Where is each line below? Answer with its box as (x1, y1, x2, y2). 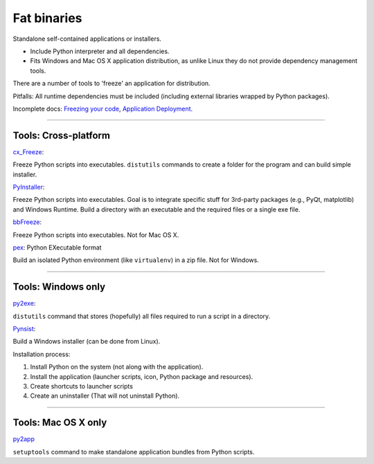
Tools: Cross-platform (12, 129, 111, 141)
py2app (12, 435, 35, 443)
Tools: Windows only (12, 281, 106, 293)
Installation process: (12, 350, 71, 358)
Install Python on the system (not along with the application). (30, 363, 204, 371)
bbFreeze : (12, 218, 42, 226)
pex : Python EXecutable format (12, 243, 102, 252)
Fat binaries (12, 10, 82, 26)
